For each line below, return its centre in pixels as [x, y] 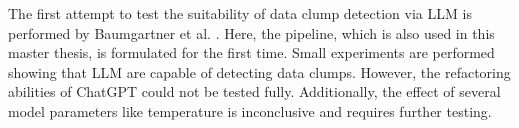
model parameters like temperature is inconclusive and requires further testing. [250, 110]
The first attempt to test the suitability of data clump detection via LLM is [240, 13]
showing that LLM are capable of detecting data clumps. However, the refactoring [259, 71]
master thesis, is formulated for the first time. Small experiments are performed [251, 52]
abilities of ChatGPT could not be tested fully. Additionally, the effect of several [254, 91]
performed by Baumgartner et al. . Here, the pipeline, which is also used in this [251, 32]
